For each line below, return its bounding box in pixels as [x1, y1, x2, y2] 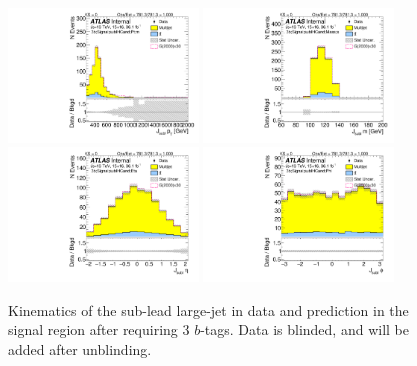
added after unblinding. [8, 339, 152, 360]
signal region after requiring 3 [8, 319, 190, 340]
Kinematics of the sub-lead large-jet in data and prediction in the [8, 299, 409, 320]
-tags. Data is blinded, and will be [200, 319, 409, 340]
